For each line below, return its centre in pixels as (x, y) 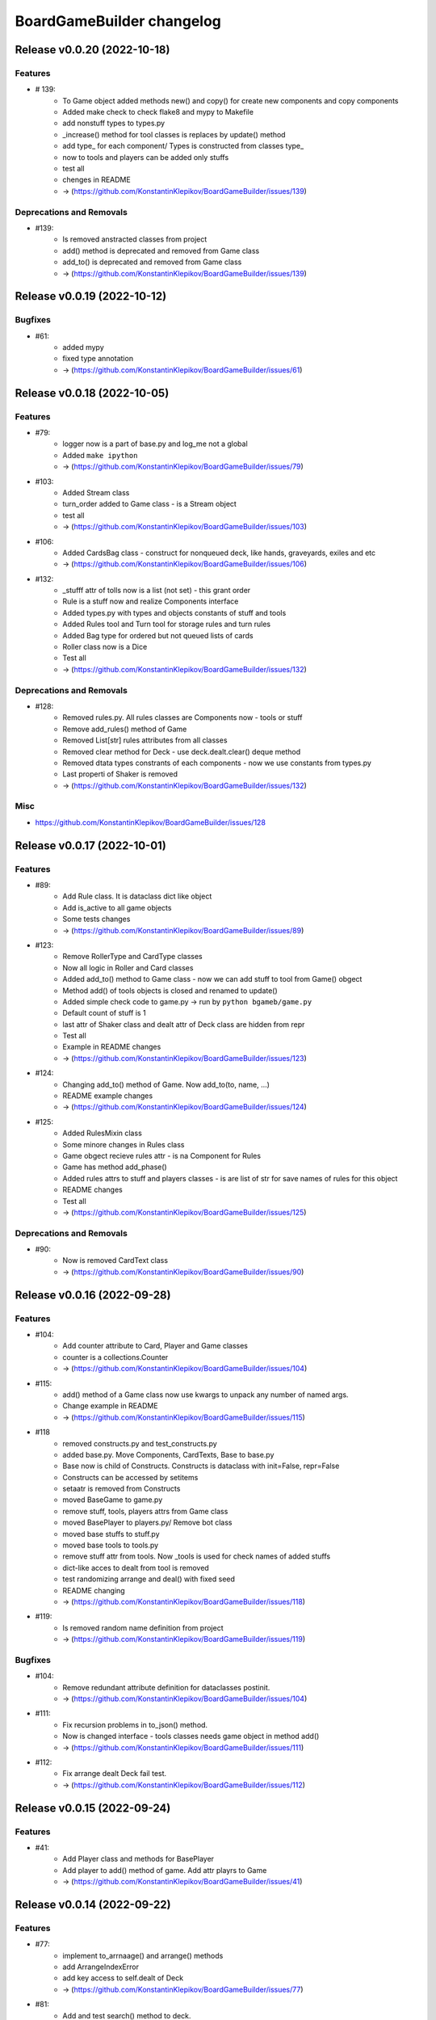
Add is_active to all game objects (117, 907)
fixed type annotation (98, 359)
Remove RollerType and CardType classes (132, 957)
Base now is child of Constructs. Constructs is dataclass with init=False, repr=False (201, 1466)
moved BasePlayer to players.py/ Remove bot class (147, 1522)
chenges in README (96, 180)
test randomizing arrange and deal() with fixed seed (149, 1579)
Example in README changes (112, 1047)
